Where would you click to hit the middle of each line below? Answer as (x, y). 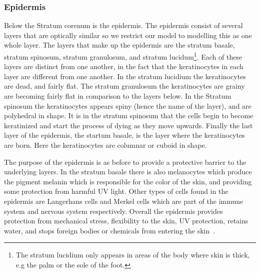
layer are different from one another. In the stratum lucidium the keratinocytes (125, 76)
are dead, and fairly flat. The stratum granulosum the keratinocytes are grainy (124, 86)
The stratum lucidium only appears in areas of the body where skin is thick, (133, 255)
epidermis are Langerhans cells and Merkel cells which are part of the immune (124, 201)
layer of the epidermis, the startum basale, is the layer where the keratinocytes (124, 135)
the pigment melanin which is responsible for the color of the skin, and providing (128, 181)
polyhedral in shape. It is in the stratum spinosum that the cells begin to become (129, 115)
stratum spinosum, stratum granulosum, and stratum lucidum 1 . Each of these (123, 56)
